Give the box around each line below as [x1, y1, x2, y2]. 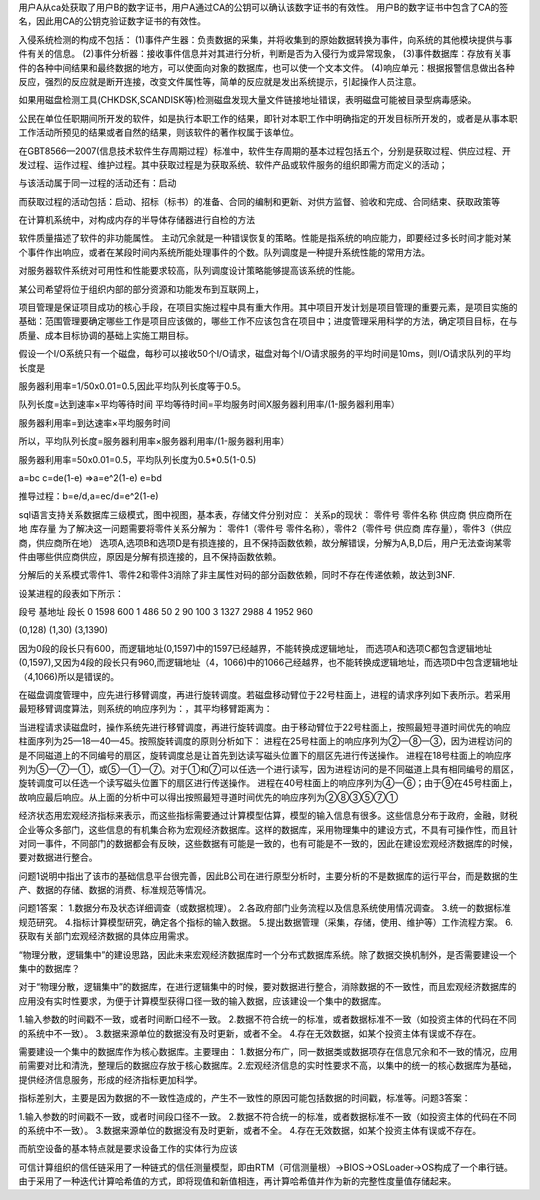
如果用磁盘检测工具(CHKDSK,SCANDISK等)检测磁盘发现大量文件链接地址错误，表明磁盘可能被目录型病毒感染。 [18, 94, 477, 106]
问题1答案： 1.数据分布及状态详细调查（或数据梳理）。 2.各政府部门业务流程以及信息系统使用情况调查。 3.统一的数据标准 [18, 902, 512, 914]
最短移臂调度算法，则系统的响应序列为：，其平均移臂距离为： [18, 703, 273, 715]
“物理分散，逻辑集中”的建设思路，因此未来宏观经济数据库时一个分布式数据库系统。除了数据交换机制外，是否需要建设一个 [18, 948, 517, 960]
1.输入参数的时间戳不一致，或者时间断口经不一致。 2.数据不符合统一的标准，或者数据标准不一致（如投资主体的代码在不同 [18, 1013, 517, 1025]
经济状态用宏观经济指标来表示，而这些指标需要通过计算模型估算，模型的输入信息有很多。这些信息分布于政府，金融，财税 [18, 810, 518, 822]
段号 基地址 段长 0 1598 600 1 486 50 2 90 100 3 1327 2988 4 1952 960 [18, 606, 314, 618]
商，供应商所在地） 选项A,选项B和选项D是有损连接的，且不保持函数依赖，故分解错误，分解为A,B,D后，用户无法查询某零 [18, 536, 512, 549]
